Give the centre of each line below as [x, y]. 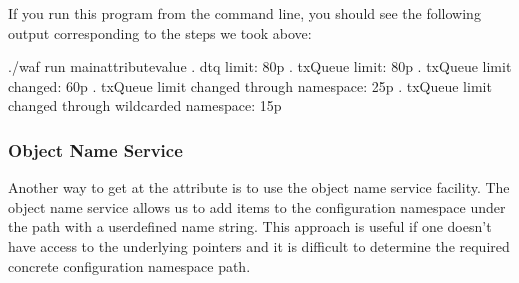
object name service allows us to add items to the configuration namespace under [257, 206]
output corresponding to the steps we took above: [160, 32]
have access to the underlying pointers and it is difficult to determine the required [259, 245]
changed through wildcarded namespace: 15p [145, 105]
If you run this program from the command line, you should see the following [244, 13]
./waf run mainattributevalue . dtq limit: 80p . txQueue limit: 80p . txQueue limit [260, 66]
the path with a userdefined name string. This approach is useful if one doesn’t [250, 226]
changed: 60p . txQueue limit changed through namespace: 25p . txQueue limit [250, 85]
